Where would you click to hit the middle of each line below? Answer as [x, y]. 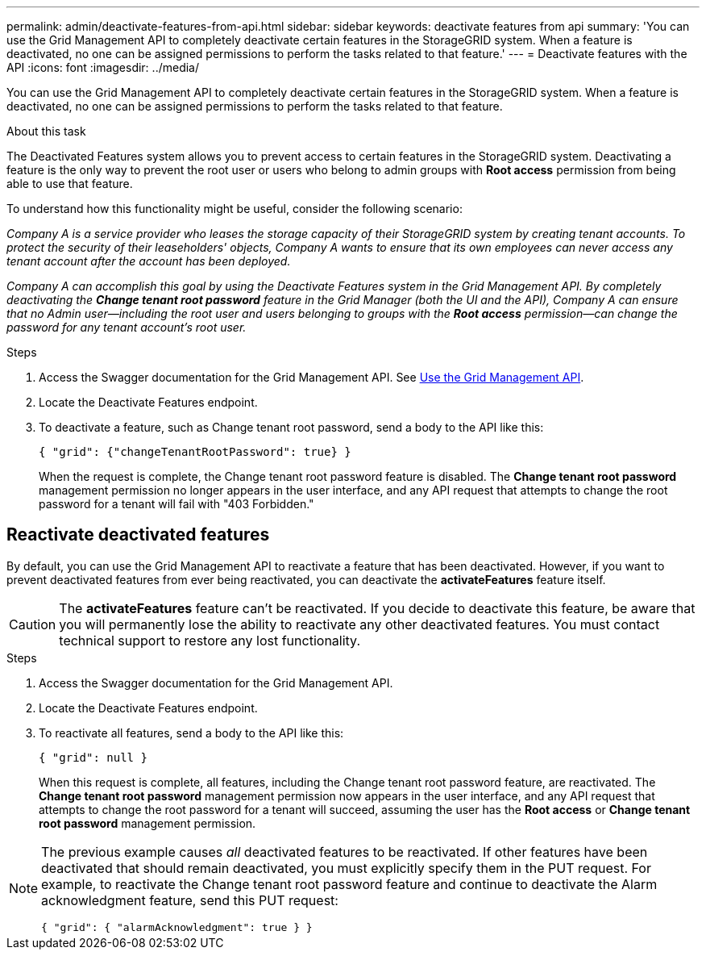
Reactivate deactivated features [138, 535]
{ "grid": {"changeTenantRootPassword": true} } [195, 452]
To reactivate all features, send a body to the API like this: [191, 733]
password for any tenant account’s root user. [127, 327]
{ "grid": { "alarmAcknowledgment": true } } [177, 927]
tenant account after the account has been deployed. [149, 261]
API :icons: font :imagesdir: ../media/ [103, 67]
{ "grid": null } [93, 757]
